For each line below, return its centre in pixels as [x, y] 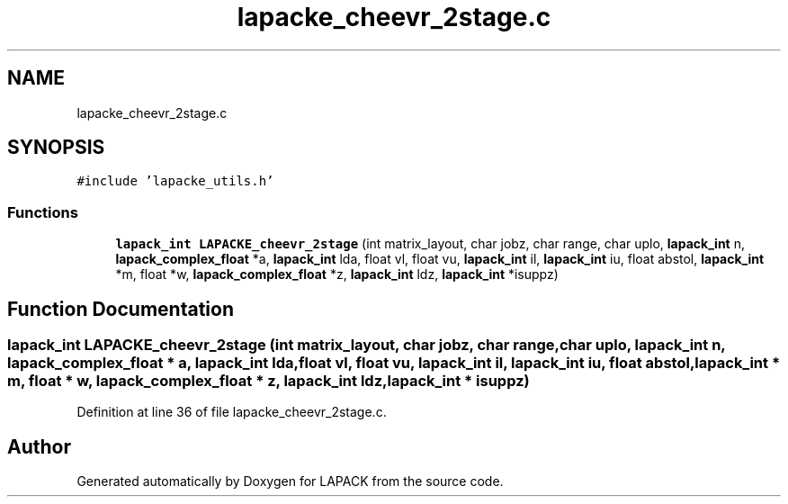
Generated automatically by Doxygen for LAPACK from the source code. [290, 481]
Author [39, 446]
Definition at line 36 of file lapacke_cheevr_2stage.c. [232, 412]
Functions [43, 212]
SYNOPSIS [56, 148]
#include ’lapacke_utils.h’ [175, 181]
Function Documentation [121, 309]
